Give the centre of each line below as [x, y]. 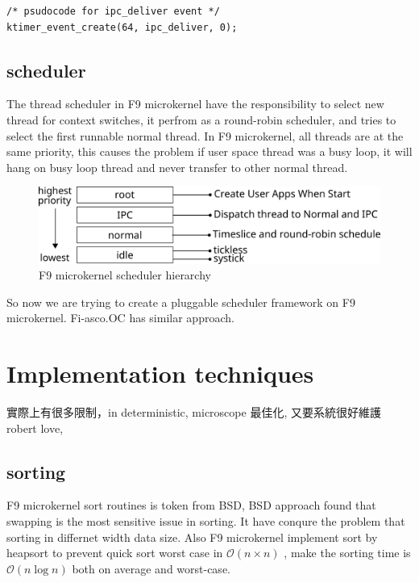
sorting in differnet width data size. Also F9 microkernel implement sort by [192, 537]
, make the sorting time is [347, 553]
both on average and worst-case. [151, 568]
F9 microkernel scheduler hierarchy [125, 275]
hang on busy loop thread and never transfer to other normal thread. [177, 167]
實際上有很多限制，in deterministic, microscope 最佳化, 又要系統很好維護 [194, 412]
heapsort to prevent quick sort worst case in [115, 553]
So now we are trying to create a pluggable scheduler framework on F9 [181, 302]
